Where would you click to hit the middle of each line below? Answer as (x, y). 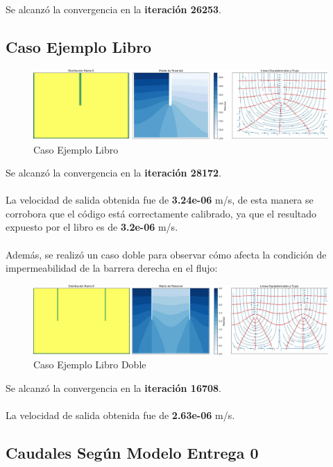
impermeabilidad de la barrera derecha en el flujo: (112, 268)
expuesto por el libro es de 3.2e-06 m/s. (92, 227)
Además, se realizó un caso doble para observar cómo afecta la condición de (166, 254)
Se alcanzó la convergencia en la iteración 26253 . (113, 9)
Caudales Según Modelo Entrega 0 (132, 453)
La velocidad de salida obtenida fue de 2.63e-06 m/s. (120, 415)
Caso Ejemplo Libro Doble (90, 364)
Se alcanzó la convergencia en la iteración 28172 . (113, 173)
